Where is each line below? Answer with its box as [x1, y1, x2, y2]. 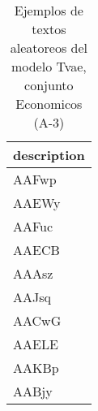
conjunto [24, 76, 74, 94]
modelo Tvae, [11, 57, 87, 76]
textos [32, 19, 66, 38]
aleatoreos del [10, 38, 87, 57]
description [13, 145, 85, 164]
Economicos [15, 94, 83, 113]
